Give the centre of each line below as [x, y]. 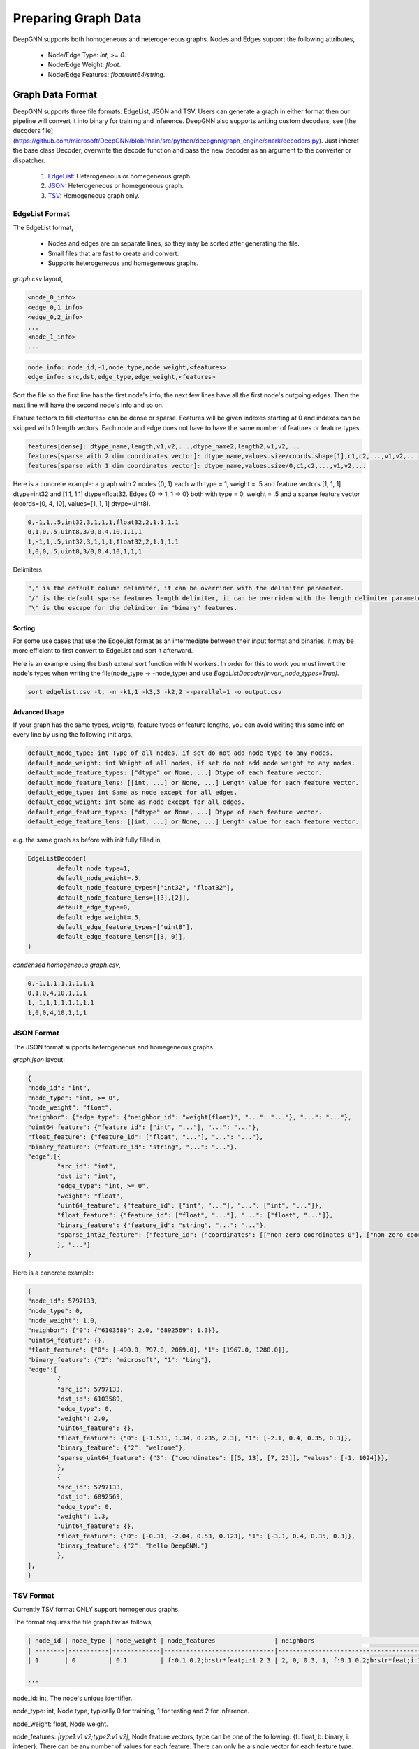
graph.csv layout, [38, 279]
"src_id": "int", [87, 1166]
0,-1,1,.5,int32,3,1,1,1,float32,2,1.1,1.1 [103, 522]
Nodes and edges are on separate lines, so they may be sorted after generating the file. [174, 243]
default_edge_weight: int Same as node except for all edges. [136, 802]
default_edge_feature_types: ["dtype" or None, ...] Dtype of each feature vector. [175, 812]
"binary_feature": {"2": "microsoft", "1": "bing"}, [120, 1360]
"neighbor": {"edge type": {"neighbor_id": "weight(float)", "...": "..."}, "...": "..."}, [190, 1117]
